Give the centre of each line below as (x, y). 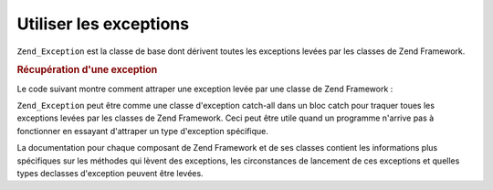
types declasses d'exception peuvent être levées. (110, 173)
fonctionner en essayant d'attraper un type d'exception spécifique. (143, 131)
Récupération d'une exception (87, 70)
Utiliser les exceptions (103, 24)
